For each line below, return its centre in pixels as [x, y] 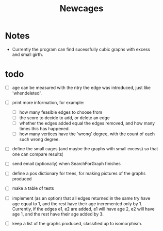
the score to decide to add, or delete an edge [65, 118]
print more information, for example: [48, 102]
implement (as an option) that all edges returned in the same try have [81, 198]
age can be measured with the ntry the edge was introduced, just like [81, 88]
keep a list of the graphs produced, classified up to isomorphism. [77, 223]
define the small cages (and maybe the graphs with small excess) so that [85, 149]
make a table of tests [33, 188]
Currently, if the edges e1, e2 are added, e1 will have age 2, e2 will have [83, 209]
